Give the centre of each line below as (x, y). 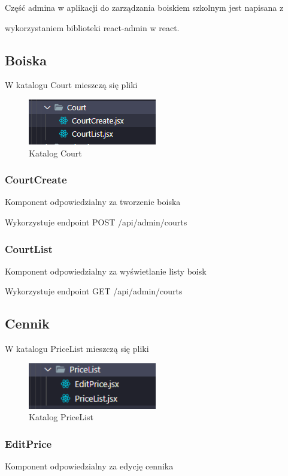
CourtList (29, 248)
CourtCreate (36, 180)
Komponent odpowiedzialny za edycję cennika (89, 466)
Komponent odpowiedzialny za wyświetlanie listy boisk (106, 271)
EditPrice (28, 443)
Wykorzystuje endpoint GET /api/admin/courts (94, 291)
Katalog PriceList (61, 417)
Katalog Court (55, 153)
